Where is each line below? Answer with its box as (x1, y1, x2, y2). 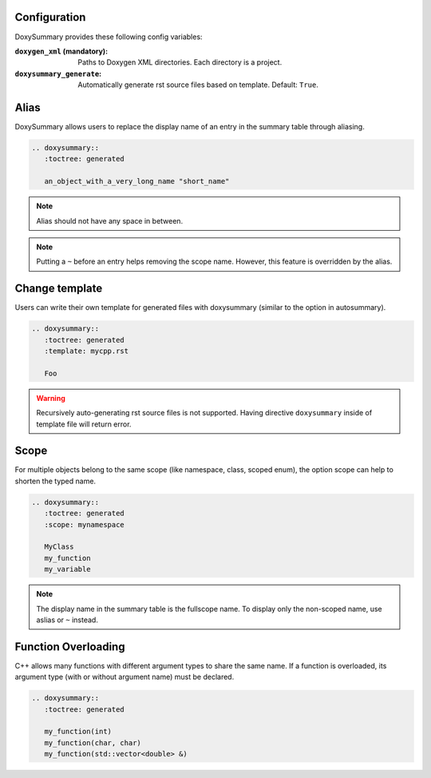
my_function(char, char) (44, 738, 141, 747)
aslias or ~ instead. (36, 615, 99, 625)
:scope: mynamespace (44, 520, 125, 529)
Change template (14, 282, 103, 296)
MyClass (44, 542, 74, 551)
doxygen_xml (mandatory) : (14, 46, 109, 56)
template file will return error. (36, 419, 132, 429)
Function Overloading (14, 640, 125, 653)
